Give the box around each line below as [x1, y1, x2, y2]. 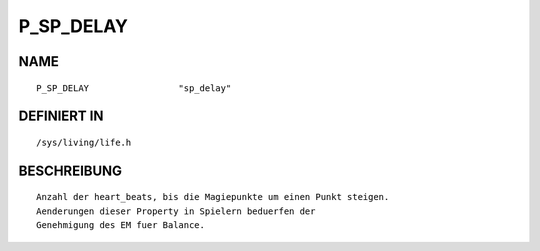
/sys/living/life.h [36, 136, 132, 148]
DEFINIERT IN [18, 108, 104, 125]
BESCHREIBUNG [18, 162, 123, 179]
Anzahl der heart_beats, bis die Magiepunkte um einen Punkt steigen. [36, 191, 390, 203]
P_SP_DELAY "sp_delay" [36, 82, 232, 94]
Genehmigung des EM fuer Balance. [36, 220, 205, 231]
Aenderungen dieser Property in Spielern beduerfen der [36, 205, 316, 217]
